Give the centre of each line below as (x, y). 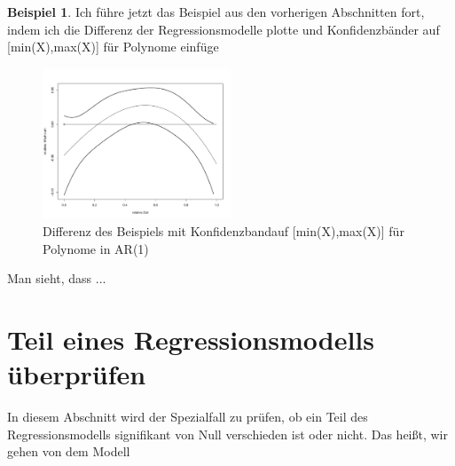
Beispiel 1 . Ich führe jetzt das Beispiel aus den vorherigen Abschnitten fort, (216, 12)
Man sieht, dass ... (57, 278)
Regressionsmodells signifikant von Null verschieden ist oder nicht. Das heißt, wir (227, 434)
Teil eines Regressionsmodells (191, 339)
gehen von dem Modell (69, 451)
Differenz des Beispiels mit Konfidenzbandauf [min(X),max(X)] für (224, 230)
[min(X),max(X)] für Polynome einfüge (113, 47)
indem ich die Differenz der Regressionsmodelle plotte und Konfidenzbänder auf (224, 29)
